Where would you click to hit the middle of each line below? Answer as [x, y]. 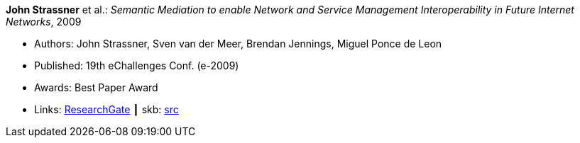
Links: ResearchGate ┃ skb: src [106, 109]
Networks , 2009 [44, 22]
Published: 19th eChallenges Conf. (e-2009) [137, 65]
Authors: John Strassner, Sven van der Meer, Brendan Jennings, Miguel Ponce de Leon [238, 44]
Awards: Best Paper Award [96, 87]
